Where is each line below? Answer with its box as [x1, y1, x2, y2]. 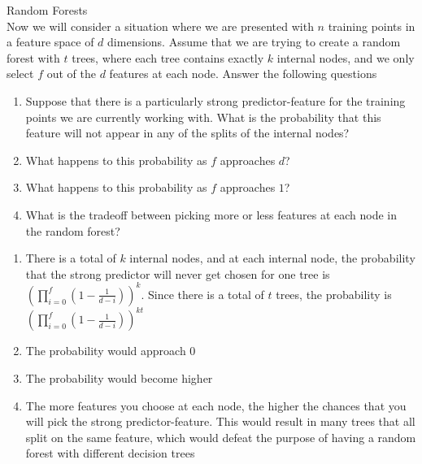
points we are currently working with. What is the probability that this [25, 108, 381, 125]
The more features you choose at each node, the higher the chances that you [25, 397, 407, 414]
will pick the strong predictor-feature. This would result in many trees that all [25, 413, 415, 430]
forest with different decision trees [25, 444, 195, 462]
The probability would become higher [25, 369, 213, 386]
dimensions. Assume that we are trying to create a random [107, 33, 401, 50]
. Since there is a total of [141, 285, 264, 302]
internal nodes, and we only [276, 49, 415, 66]
